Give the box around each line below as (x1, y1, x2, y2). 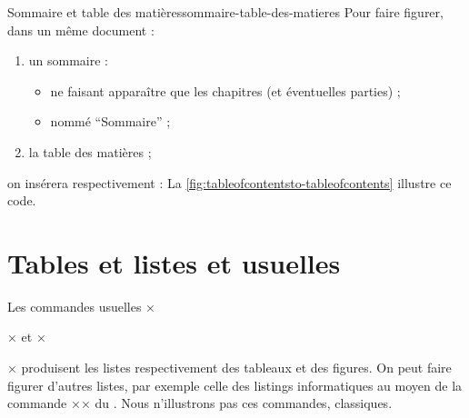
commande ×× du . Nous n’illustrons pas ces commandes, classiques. (7, 393, 393, 413)
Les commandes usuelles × (7, 296, 156, 315)
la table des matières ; (28, 142, 152, 161)
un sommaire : (28, 51, 109, 70)
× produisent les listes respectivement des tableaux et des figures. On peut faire (7, 358, 452, 377)
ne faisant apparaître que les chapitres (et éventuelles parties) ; (50, 81, 401, 100)
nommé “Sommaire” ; (50, 112, 171, 131)
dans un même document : (7, 20, 155, 39)
